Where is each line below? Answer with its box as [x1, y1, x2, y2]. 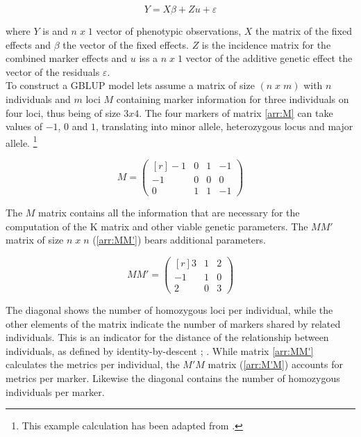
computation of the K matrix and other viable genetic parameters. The [6, 218, 308, 233]
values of [6, 119, 42, 134]
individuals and [6, 91, 71, 106]
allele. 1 [6, 133, 37, 150]
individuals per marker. [6, 384, 105, 399]
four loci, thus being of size [6, 105, 121, 120]
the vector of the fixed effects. [62, 37, 189, 51]
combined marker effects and [6, 51, 128, 65]
